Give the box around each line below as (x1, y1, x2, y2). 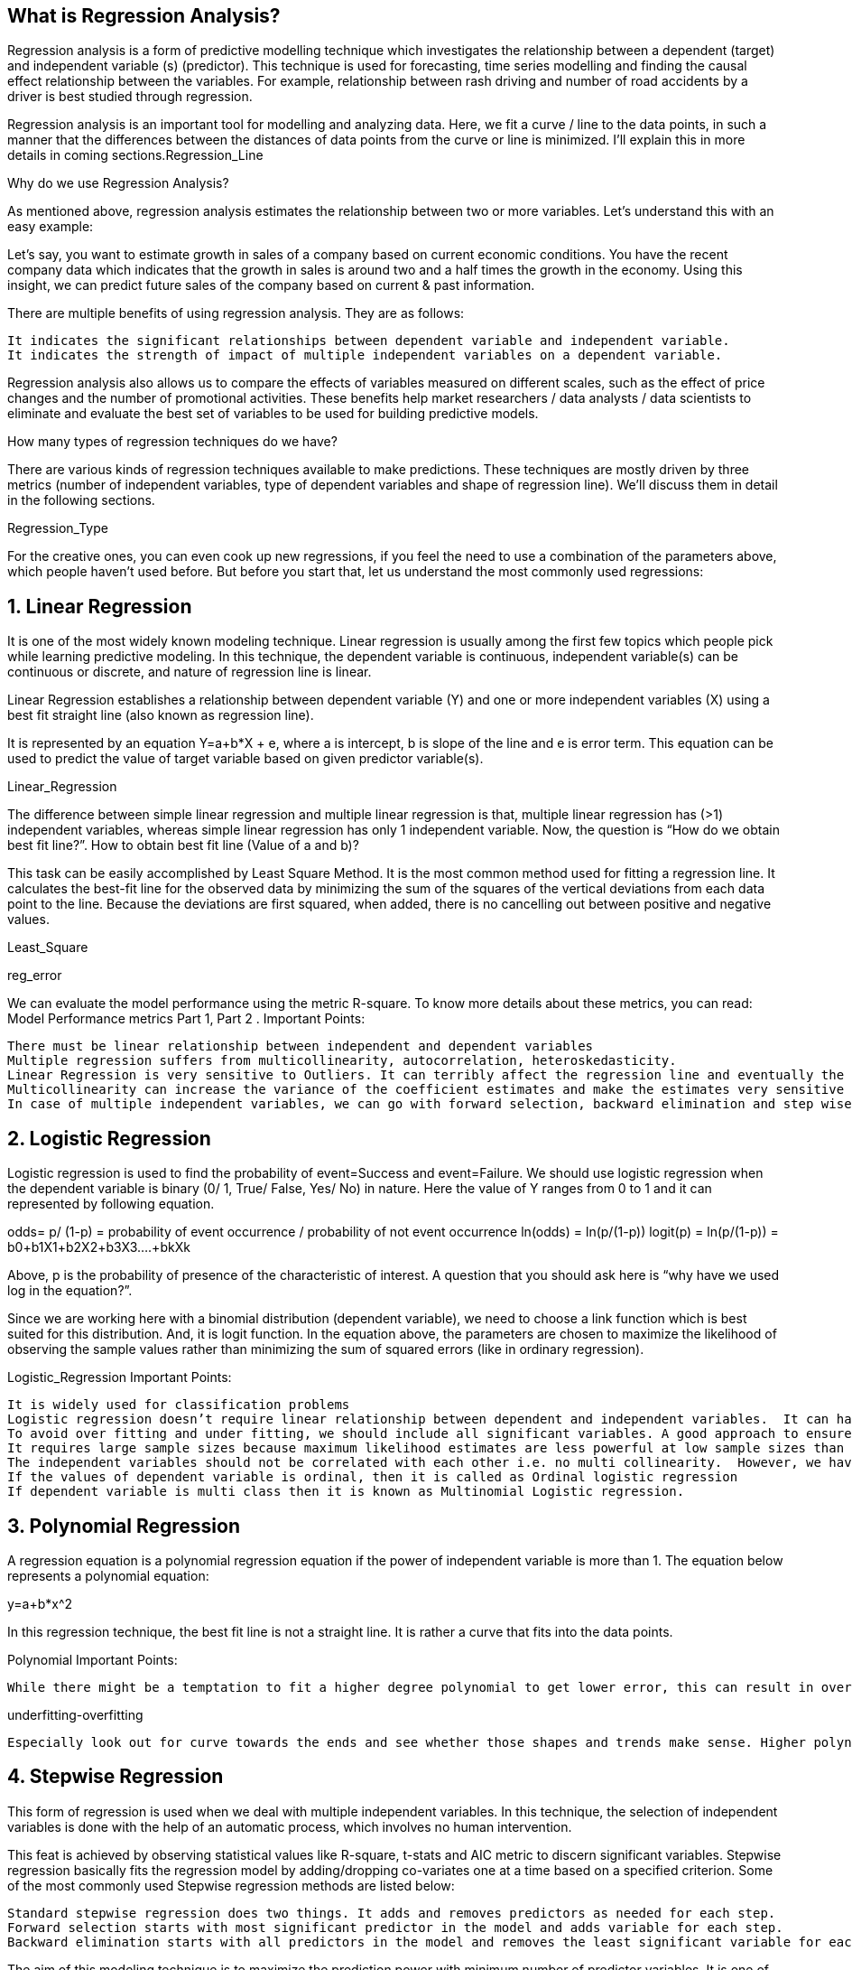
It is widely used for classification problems (7, 1397, 350, 1413)
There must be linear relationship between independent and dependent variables (7, 1039, 594, 1054)
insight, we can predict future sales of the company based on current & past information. (7, 277, 535, 294)
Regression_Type (7, 520, 108, 537)
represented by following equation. (7, 1196, 215, 1212)
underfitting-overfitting (7, 1706, 144, 1723)
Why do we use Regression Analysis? (7, 175, 229, 191)
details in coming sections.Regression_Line (7, 147, 264, 163)
